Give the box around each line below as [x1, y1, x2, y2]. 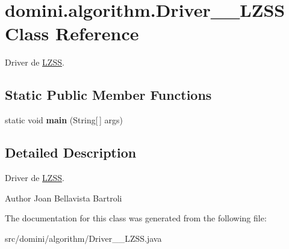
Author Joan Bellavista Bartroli [5, 191, 122, 204]
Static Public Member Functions [5, 85, 212, 104]
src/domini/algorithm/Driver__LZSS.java [5, 232, 162, 244]
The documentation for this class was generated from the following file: [5, 212, 267, 224]
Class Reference [5, 21, 139, 46]
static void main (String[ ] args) [5, 114, 123, 126]
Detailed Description [5, 143, 137, 162]
